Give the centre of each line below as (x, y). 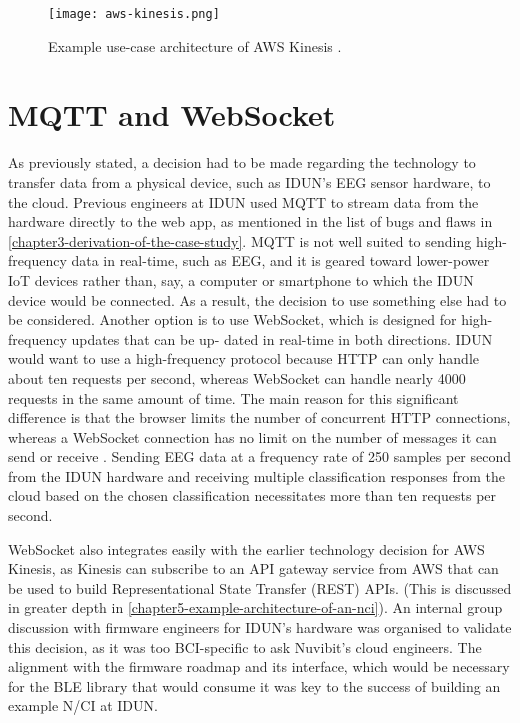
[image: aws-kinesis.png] (134, 14)
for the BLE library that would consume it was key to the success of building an (254, 685)
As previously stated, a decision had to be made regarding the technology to (242, 162)
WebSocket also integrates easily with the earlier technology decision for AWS (246, 548)
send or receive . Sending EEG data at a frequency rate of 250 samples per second (260, 456)
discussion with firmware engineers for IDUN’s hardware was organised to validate (260, 627)
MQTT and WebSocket (172, 114)
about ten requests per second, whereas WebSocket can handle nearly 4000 (237, 377)
